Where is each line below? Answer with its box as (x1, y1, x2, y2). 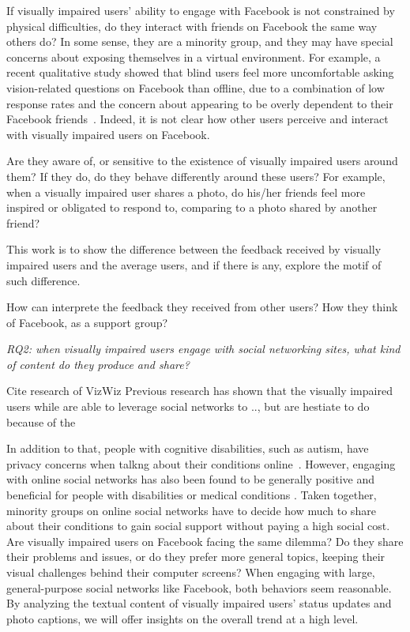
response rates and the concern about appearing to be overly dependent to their (6, 95, 393, 111)
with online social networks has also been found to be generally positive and (6, 471, 374, 487)
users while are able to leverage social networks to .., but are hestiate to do (6, 398, 370, 415)
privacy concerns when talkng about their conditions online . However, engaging (6, 455, 396, 472)
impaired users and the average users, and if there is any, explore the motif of (6, 256, 382, 273)
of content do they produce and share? (6, 355, 190, 372)
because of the (6, 413, 76, 430)
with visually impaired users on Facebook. (6, 126, 210, 142)
